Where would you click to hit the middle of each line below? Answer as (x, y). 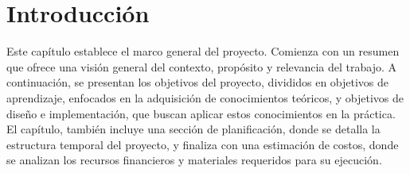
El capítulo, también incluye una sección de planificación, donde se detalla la (193, 129)
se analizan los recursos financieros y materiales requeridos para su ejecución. (194, 160)
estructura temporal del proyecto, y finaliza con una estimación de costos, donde (203, 144)
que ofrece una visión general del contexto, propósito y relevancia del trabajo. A (201, 66)
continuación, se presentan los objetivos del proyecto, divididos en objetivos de (198, 82)
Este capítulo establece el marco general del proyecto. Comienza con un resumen (203, 51)
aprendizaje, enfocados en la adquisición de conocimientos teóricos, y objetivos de (205, 97)
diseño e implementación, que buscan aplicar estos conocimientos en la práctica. (201, 113)
